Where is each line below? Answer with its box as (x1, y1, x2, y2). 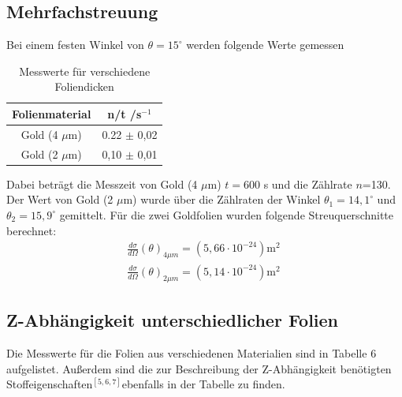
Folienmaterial (12, 105, 91, 122)
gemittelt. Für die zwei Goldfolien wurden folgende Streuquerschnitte (59, 206, 394, 223)
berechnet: (6, 222, 57, 238)
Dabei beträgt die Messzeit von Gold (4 (6, 175, 198, 192)
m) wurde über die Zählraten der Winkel (123, 191, 321, 208)
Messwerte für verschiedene (19, 62, 151, 79)
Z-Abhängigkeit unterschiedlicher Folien (6, 308, 339, 332)
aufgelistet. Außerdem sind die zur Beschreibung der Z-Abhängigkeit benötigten (6, 360, 392, 376)
